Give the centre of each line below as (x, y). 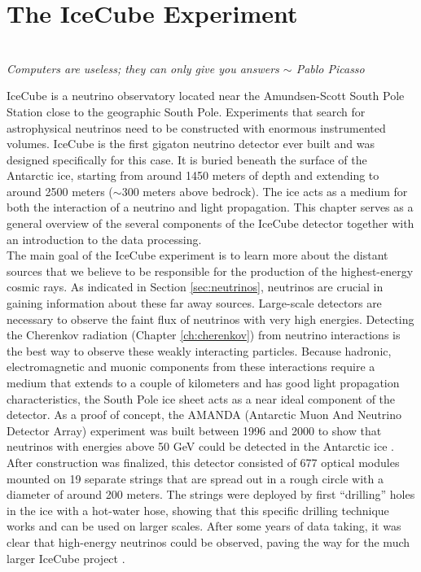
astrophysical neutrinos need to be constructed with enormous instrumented (196, 127)
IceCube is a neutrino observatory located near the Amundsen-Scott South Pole (206, 96)
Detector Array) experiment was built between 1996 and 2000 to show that (194, 430)
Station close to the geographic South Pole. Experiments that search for (186, 111)
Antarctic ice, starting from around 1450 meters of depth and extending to (193, 175)
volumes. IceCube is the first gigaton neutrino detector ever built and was (191, 144)
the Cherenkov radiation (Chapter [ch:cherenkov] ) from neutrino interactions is (204, 335)
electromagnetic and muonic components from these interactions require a (191, 367)
